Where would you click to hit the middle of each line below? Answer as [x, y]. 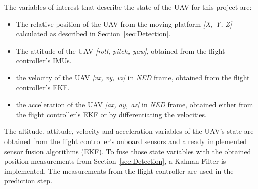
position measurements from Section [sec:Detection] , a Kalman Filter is [115, 161]
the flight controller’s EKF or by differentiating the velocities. [111, 114]
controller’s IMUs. [44, 60]
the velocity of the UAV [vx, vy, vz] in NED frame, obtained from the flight [133, 77]
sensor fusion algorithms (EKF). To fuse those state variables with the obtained [128, 151]
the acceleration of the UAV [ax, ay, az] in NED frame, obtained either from [135, 104]
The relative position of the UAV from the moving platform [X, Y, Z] [124, 23]
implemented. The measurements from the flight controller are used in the [119, 171]
